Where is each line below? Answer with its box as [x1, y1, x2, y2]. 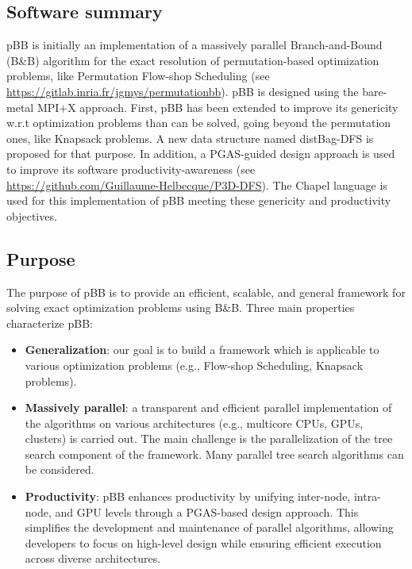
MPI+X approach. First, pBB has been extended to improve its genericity [37, 98, 399, 115]
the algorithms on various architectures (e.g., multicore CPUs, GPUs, [25, 414, 364, 431]
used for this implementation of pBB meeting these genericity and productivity [6, 192, 391, 209]
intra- [353, 488, 381, 505]
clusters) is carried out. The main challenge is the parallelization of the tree [25, 430, 393, 447]
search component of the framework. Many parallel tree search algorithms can [25, 445, 404, 462]
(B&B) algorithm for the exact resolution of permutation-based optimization [6, 52, 379, 68]
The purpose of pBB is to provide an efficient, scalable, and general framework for [6, 283, 406, 300]
